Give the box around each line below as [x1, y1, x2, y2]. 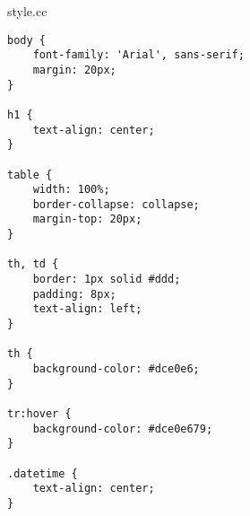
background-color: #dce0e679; [32, 422, 213, 435]
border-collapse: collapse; [32, 197, 200, 211]
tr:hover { [7, 407, 72, 420]
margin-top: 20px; [32, 213, 142, 226]
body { [7, 33, 46, 47]
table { [7, 168, 53, 181]
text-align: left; [32, 302, 142, 316]
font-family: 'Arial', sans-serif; [32, 48, 245, 62]
